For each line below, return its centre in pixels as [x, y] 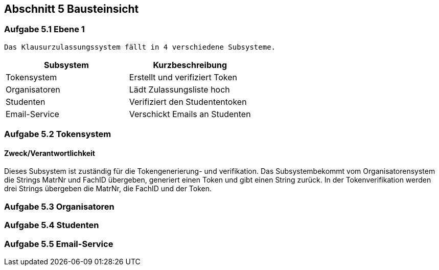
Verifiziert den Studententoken [188, 102]
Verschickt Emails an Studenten [190, 114]
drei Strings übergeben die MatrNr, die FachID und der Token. [108, 189]
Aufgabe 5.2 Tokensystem [58, 134]
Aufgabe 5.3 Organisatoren [59, 206]
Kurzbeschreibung [190, 65]
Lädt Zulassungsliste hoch [179, 89]
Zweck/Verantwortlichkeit [50, 153]
